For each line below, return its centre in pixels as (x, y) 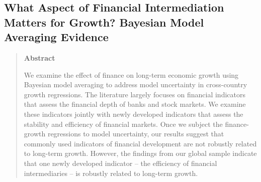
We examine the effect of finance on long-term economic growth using (131, 74)
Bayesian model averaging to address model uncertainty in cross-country (136, 84)
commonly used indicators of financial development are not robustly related (140, 143)
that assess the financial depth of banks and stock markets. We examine (135, 104)
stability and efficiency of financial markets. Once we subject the (123, 124)
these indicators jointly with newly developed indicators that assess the (134, 114)
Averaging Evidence (56, 37)
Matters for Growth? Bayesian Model (104, 22)
